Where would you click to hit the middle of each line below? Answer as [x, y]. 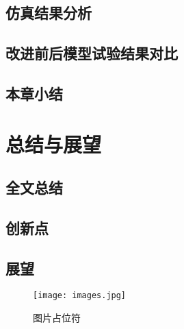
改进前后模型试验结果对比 [92, 53]
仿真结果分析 [49, 13]
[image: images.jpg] [80, 296]
